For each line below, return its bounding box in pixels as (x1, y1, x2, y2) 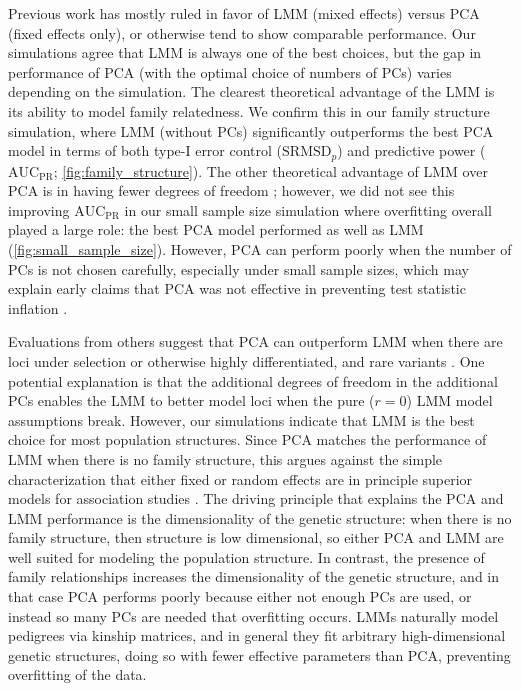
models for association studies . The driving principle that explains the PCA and (8, 488, 504, 509)
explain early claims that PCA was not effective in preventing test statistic (8, 278, 466, 299)
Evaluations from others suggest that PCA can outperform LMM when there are (8, 331, 503, 352)
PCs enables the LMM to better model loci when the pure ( (8, 390, 375, 411)
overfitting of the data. (8, 664, 147, 685)
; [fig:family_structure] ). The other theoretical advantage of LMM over (53, 160, 488, 181)
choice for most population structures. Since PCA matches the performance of (8, 429, 487, 450)
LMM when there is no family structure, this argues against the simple (8, 448, 443, 469)
